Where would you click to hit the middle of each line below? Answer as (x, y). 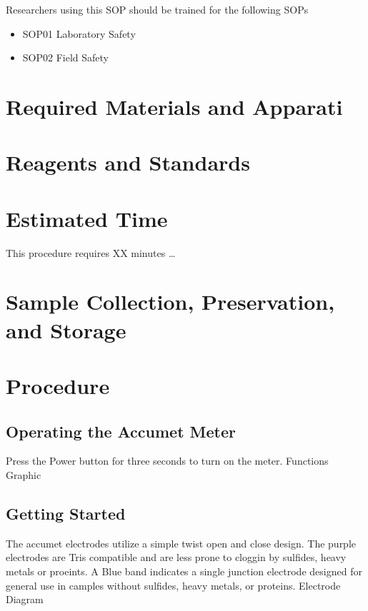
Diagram (25, 599)
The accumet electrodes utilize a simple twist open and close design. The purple (181, 543)
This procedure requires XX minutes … (91, 252)
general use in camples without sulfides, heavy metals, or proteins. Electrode (173, 585)
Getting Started (66, 513)
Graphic (24, 474)
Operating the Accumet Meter (121, 431)
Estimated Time (87, 218)
